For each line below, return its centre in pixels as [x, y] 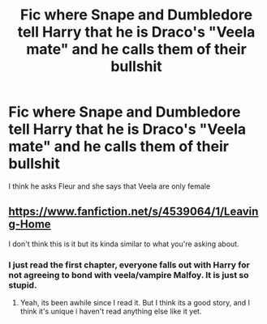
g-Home [30, 224]
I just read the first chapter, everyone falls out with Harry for [129, 265]
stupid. [23, 285]
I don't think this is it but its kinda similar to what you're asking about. [124, 244]
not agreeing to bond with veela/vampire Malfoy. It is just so [129, 275]
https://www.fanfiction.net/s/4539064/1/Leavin [133, 212]
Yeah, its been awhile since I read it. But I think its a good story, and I [135, 303]
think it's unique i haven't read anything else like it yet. [111, 311]
